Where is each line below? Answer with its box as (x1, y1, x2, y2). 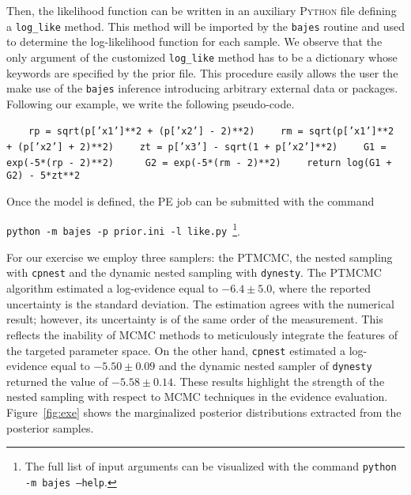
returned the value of (6, 372, 108, 389)
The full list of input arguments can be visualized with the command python (25, 458, 397, 474)
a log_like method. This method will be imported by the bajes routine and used (6, 17, 405, 34)
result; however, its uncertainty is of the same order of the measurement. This (6, 311, 383, 327)
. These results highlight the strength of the (172, 372, 385, 389)
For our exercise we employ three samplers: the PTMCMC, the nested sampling (6, 248, 393, 265)
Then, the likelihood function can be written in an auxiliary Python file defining (6, 2, 397, 18)
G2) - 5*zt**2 (6, 170, 81, 182)
